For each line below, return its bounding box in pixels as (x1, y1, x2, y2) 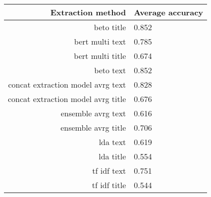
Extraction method (50, 6, 126, 18)
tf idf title (92, 179, 126, 191)
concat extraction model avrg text (8, 79, 126, 90)
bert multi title (74, 50, 126, 61)
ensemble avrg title (60, 122, 126, 133)
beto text (94, 64, 126, 76)
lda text (99, 136, 126, 148)
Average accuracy (134, 6, 204, 18)
